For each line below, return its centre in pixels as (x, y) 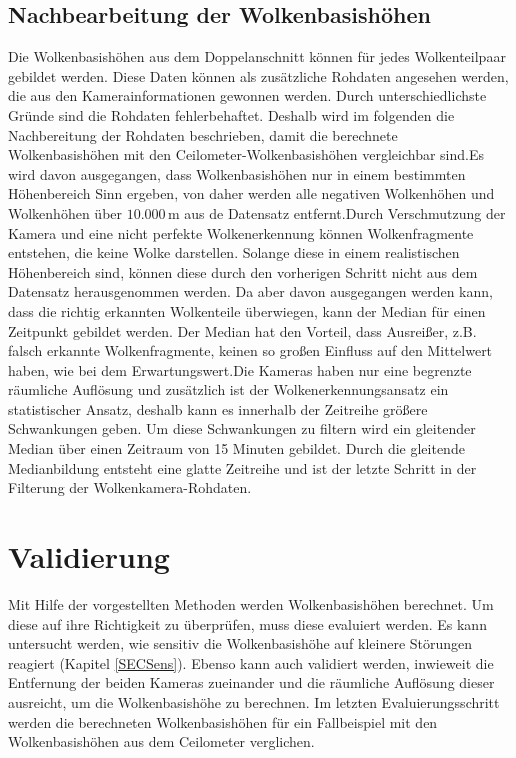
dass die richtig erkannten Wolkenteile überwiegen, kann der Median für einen (247, 310)
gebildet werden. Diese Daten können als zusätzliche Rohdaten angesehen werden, (258, 75)
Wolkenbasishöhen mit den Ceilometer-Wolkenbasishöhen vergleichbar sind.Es (246, 154)
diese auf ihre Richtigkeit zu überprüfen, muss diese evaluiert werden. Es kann (247, 623)
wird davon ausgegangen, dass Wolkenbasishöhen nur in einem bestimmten (237, 173)
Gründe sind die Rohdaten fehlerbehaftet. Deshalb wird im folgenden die (231, 114)
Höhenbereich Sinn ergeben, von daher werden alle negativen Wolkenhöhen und (251, 193)
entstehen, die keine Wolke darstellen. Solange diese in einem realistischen (234, 252)
